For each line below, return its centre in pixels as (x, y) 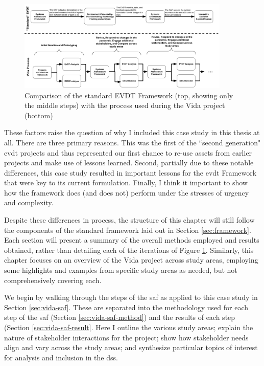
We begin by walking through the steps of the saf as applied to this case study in (131, 297)
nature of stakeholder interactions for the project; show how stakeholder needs (126, 337)
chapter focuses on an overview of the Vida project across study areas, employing (131, 260)
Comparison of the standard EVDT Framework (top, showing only (129, 95)
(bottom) (39, 115)
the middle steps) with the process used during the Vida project (125, 105)
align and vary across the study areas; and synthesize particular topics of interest (131, 347)
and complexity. (29, 202)
